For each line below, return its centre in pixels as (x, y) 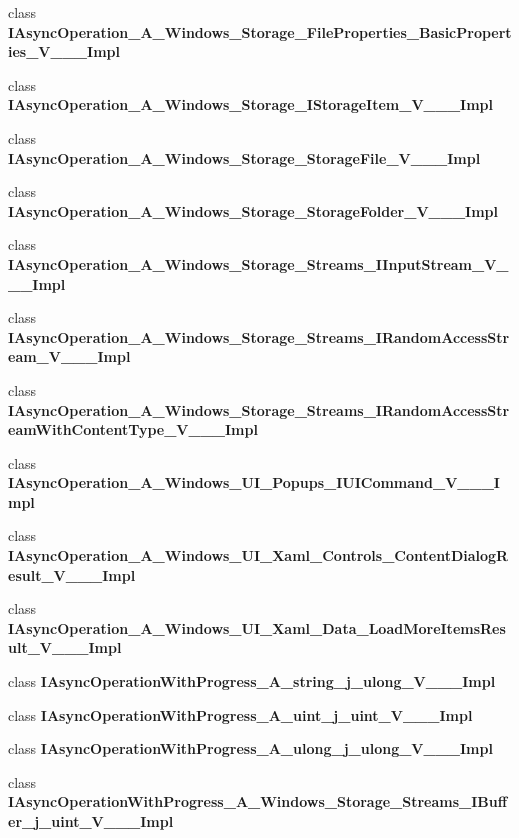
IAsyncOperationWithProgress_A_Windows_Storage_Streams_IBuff (258, 801)
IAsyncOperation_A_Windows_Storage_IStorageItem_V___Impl (251, 104)
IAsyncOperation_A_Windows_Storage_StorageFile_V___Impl (244, 157)
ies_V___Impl (64, 51)
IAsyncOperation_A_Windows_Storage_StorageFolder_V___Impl (253, 210)
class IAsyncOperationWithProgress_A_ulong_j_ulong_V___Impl (250, 748)
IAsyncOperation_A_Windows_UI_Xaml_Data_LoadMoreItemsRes (257, 627)
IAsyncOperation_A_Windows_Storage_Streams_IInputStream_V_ (258, 263)
